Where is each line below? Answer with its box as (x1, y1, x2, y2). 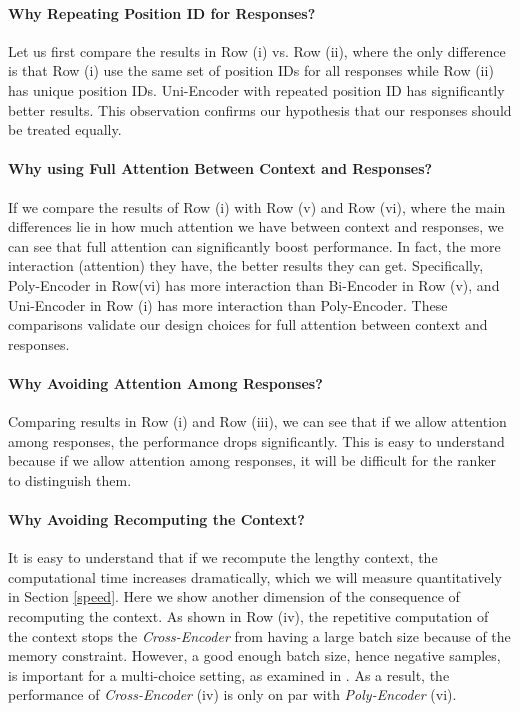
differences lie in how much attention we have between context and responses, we (8, 216, 504, 237)
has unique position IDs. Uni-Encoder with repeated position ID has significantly (8, 79, 505, 100)
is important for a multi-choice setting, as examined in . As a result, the (8, 664, 450, 685)
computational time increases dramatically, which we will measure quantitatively (8, 566, 502, 587)
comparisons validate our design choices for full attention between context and (8, 314, 488, 335)
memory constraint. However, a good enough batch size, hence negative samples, (8, 645, 501, 666)
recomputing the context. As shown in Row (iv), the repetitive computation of (8, 606, 489, 627)
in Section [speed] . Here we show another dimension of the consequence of (8, 586, 460, 607)
